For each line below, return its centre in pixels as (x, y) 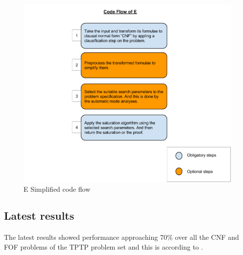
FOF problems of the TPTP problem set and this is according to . (104, 246)
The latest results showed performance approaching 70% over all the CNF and (121, 237)
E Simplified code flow (57, 189)
